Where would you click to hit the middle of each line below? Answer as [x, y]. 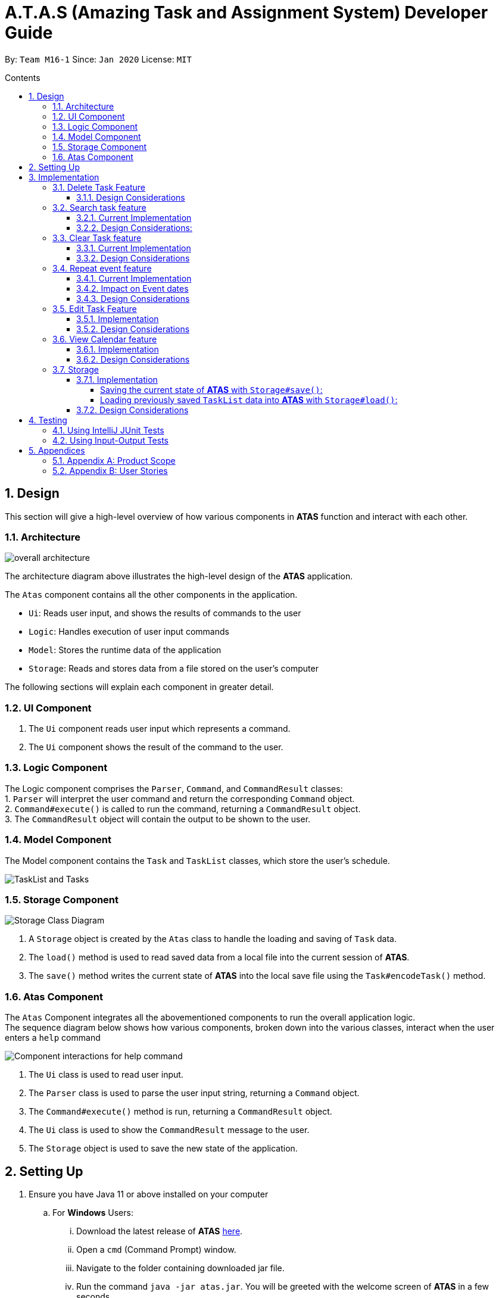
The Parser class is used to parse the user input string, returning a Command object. [194, 1093]
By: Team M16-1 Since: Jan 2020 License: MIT [98, 59]
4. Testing [48, 420]
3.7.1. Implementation [117, 379]
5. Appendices [57, 450]
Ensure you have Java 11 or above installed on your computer [149, 1194]
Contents [23, 77]
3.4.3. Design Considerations [133, 298]
